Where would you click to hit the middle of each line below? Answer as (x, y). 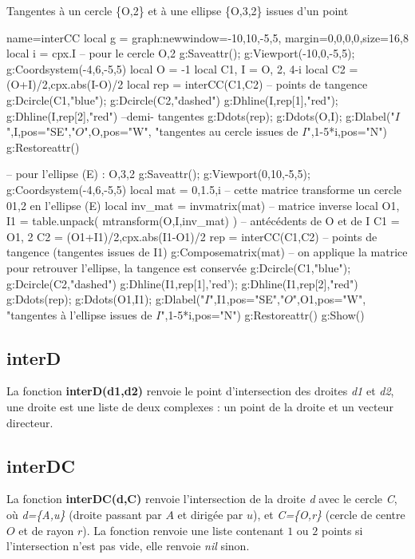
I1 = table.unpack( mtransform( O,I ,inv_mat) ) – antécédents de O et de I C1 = (203, 221)
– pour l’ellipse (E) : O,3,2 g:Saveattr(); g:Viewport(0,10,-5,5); (158, 174)
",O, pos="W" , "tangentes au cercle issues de (191, 131)
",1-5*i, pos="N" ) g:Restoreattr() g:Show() (263, 314)
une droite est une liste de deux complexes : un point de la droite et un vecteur (200, 407)
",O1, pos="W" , (329, 299)
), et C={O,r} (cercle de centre (329, 515)
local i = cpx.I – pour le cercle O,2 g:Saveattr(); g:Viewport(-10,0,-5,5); (181, 53)
